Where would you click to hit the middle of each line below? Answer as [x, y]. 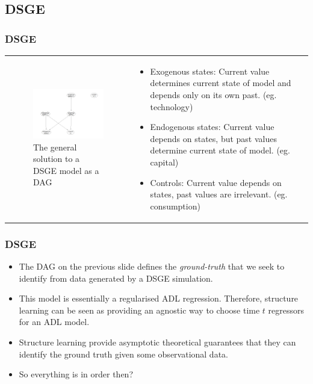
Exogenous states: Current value [210, 71]
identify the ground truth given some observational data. [123, 354]
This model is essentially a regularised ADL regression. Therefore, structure [159, 298]
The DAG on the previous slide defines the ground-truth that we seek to [152, 266]
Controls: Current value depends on [216, 182]
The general [55, 147]
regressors [286, 310]
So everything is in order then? [76, 374]
